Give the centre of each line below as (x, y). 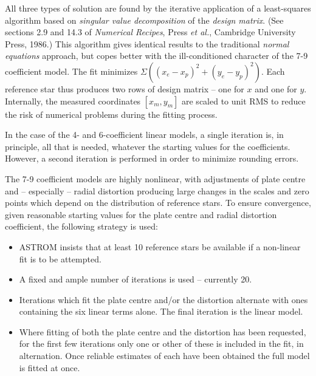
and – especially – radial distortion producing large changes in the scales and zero (157, 190)
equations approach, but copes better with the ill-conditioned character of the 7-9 (156, 56)
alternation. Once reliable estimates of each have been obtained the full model (164, 356)
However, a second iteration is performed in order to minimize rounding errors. (152, 158)
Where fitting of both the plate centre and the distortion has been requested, (163, 331)
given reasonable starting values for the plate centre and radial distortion (141, 214)
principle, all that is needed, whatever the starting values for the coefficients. (148, 146)
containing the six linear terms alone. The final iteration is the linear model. (161, 311)
